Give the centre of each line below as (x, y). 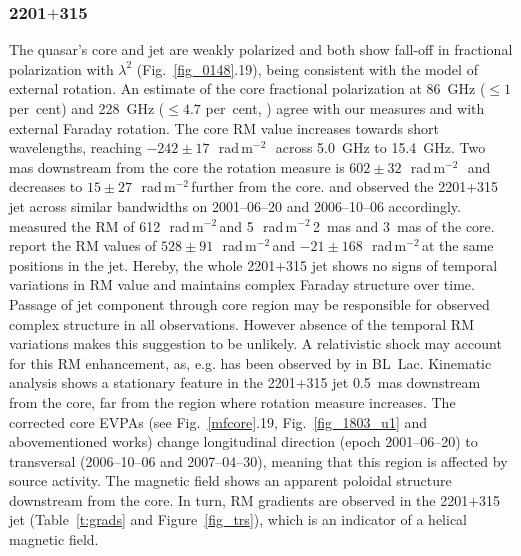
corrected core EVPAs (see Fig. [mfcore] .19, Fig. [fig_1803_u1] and (218, 421)
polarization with (61, 68)
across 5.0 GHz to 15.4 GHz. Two (380, 147)
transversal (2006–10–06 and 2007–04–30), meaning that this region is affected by (258, 460)
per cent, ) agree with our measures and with (345, 108)
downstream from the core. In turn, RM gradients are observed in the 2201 (239, 499)
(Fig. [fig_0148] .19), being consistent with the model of (307, 68)
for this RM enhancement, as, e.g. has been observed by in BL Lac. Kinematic (250, 362)
